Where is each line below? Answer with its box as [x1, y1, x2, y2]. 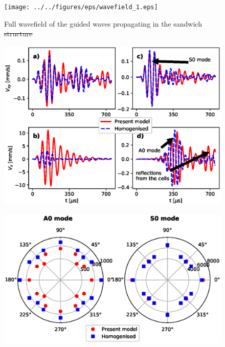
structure [4, 28, 33, 39]
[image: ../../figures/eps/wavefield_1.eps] [4, 4, 158, 11]
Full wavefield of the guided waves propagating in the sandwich [4, 18, 202, 29]
